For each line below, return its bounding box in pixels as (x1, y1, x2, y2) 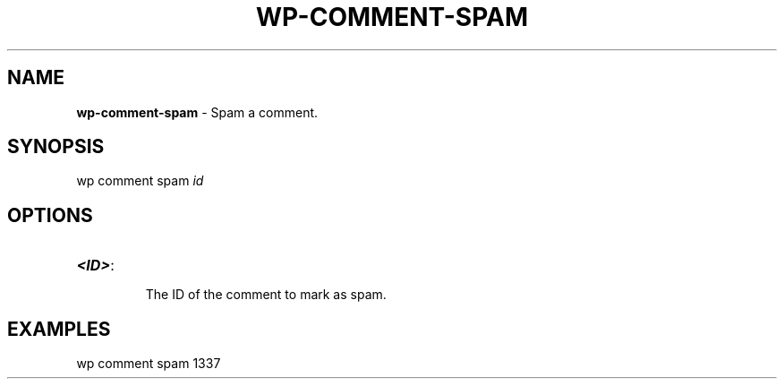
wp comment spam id (76, 173, 204, 189)
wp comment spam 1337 (76, 356, 221, 372)
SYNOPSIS (7, 135, 105, 159)
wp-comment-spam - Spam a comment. (76, 104, 319, 120)
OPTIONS (7, 203, 93, 227)
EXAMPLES (7, 317, 111, 340)
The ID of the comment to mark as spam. (145, 287, 387, 303)
